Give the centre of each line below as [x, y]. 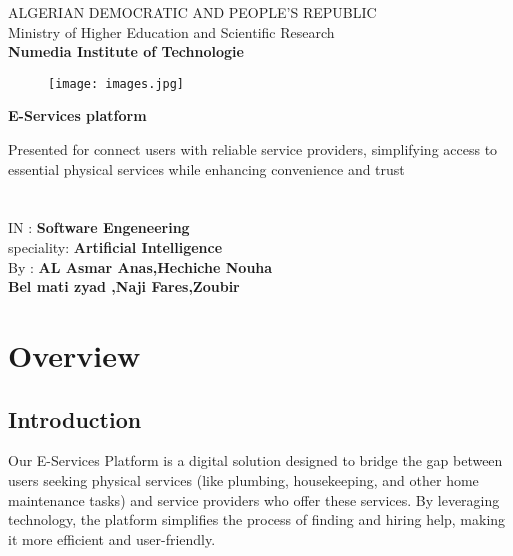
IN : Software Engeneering [99, 227]
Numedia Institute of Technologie [126, 51]
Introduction [75, 418]
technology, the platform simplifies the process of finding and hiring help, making [257, 519]
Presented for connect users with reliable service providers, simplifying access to [253, 149]
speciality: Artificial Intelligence [115, 247]
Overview [74, 354]
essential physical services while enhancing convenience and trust [206, 168]
